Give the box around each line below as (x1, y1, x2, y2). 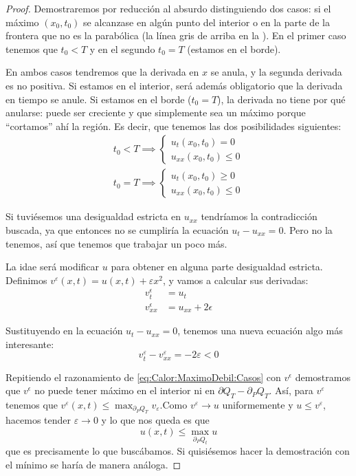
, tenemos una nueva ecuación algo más (177, 323, 343, 338)
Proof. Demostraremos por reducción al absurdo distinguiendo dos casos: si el (5, 1, 331, 15)
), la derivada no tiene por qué (217, 91, 346, 106)
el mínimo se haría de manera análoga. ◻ (5, 457, 181, 471)
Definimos (5, 272, 47, 287)
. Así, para (269, 383, 313, 398)
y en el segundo (89, 41, 155, 56)
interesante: (5, 336, 54, 351)
